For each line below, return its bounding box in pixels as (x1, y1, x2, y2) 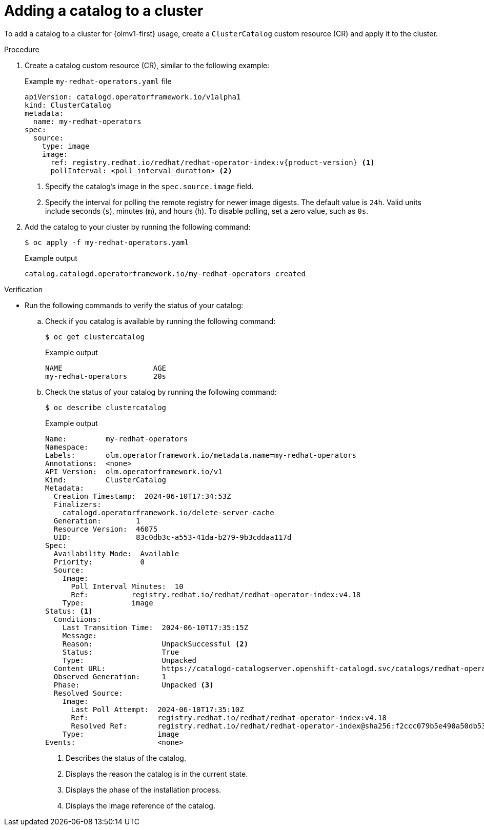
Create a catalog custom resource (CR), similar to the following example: (25, 60, 270, 70)
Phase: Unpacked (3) (53, 680, 214, 689)
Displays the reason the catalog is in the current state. (66, 769, 248, 778)
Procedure (4, 45, 39, 54)
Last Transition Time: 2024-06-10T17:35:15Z (62, 623, 249, 632)
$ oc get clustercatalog (45, 332, 145, 341)
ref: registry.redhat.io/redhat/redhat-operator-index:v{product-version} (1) (50, 158, 375, 167)
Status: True (62, 647, 179, 656)
